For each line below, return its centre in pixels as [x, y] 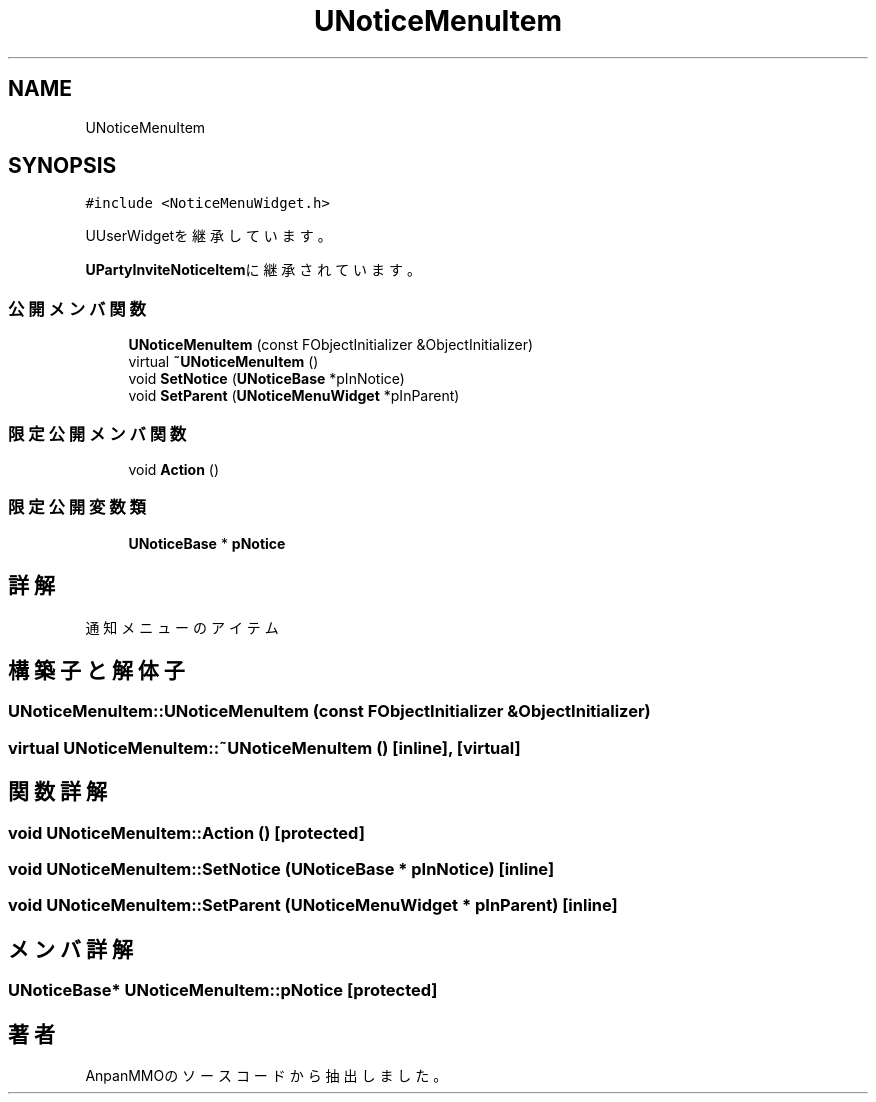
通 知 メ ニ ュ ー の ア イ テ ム [182, 627]
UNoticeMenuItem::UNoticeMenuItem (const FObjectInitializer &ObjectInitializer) [329, 711]
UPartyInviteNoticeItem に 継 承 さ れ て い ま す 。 [253, 270]
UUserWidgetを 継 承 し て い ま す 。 [208, 236]
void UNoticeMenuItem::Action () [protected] [186, 832]
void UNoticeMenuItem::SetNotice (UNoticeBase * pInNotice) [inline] [281, 868]
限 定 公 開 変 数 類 [77, 507]
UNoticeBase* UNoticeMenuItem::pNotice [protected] [223, 990]
